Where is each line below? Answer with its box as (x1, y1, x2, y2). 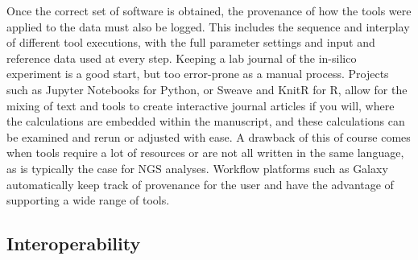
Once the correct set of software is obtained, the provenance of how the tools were (6, 2, 412, 19)
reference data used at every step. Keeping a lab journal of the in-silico (6, 49, 357, 66)
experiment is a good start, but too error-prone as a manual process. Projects (6, 65, 389, 82)
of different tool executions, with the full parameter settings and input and (6, 34, 375, 51)
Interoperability (6, 231, 141, 256)
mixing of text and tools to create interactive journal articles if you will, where (6, 97, 395, 113)
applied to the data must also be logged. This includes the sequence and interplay (6, 18, 410, 35)
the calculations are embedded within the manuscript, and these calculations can (6, 113, 405, 130)
